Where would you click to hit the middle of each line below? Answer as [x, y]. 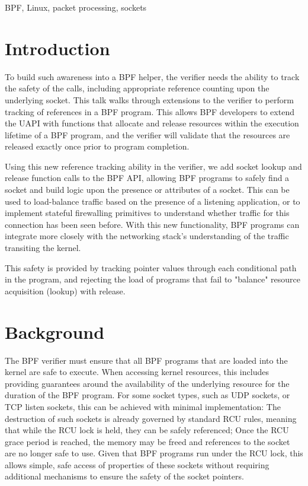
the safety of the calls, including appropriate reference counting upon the [137, 88]
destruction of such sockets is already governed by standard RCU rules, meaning [151, 418]
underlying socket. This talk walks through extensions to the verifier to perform [149, 99]
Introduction [57, 48]
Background [55, 331]
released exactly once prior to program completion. [97, 146]
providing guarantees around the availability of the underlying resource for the [147, 383]
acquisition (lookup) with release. [65, 290]
